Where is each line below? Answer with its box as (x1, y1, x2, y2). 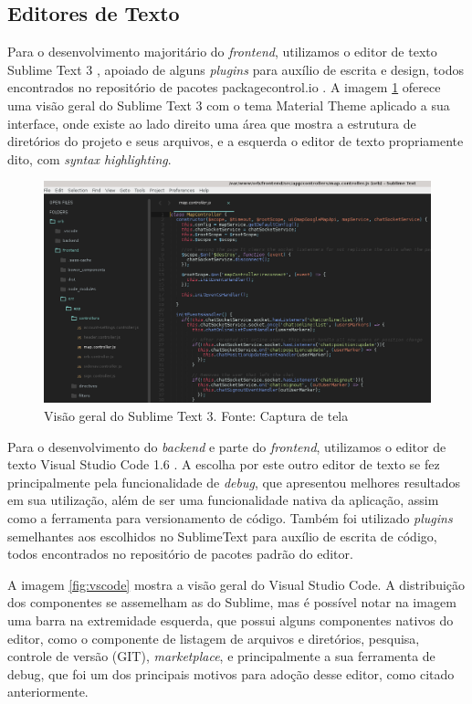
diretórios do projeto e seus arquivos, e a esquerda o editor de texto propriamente (7, 131, 464, 151)
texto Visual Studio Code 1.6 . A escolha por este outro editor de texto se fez (7, 455, 440, 474)
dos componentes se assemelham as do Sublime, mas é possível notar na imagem (7, 593, 456, 612)
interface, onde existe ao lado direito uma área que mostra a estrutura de (7, 113, 416, 132)
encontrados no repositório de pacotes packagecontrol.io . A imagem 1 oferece (7, 78, 441, 97)
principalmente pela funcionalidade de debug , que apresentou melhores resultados (7, 472, 461, 491)
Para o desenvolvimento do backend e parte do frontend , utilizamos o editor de (7, 436, 446, 456)
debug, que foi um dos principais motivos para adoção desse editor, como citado (7, 664, 455, 683)
